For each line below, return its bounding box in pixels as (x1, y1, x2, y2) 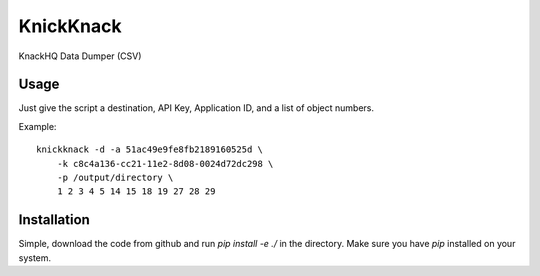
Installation (18, 211, 90, 229)
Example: (18, 120, 57, 132)
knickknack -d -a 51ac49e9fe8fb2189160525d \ (36, 144, 264, 155)
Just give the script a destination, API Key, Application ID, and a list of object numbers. (18, 102, 375, 114)
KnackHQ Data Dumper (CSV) (18, 50, 142, 62)
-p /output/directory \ (56, 172, 174, 184)
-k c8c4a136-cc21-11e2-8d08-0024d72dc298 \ (56, 158, 274, 169)
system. (18, 251, 52, 264)
